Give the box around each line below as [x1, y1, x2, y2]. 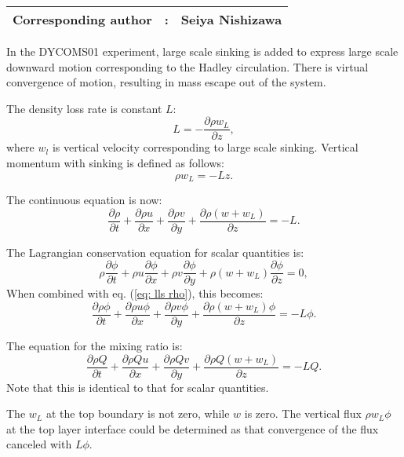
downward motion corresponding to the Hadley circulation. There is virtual [6, 58, 369, 75]
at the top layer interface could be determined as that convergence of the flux [6, 420, 379, 437]
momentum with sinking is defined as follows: [6, 155, 224, 171]
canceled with [6, 436, 72, 452]
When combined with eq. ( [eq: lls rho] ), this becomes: [6, 285, 264, 302]
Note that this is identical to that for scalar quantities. [6, 378, 269, 395]
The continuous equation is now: [6, 192, 162, 208]
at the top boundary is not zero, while [45, 405, 230, 422]
